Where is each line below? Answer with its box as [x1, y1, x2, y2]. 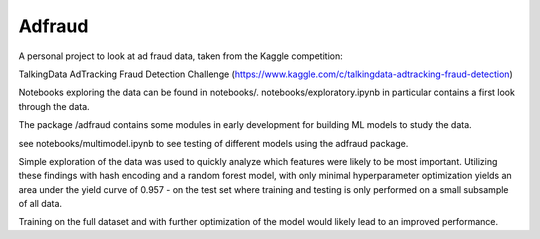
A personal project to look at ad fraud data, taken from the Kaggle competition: [18, 50, 344, 62]
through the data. [18, 100, 90, 112]
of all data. [18, 198, 63, 210]
